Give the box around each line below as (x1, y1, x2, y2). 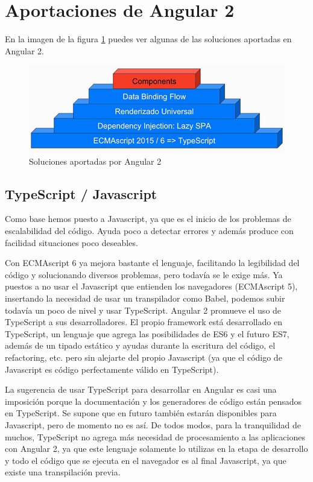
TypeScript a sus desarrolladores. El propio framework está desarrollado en (5, 316, 282, 328)
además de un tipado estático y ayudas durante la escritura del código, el (5, 339, 276, 352)
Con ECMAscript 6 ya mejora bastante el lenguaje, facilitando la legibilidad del (5, 256, 300, 269)
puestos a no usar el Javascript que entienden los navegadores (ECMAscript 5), (5, 280, 298, 293)
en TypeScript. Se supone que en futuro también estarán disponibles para (5, 407, 277, 419)
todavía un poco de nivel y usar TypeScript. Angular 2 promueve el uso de (5, 303, 282, 316)
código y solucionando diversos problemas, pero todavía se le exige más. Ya (5, 268, 283, 281)
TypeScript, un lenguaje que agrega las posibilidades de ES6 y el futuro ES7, (5, 327, 289, 340)
